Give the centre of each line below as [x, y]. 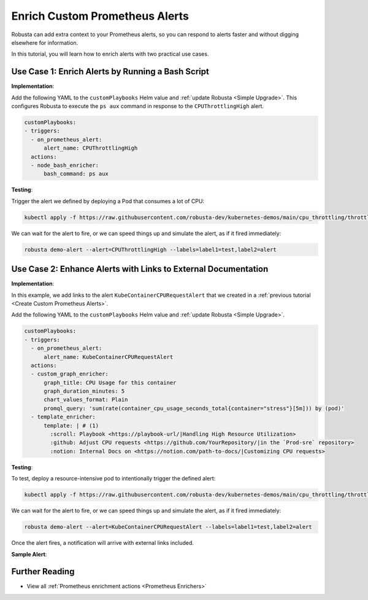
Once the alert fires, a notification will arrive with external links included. [103, 543]
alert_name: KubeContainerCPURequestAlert [109, 357]
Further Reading [43, 571]
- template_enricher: [63, 417]
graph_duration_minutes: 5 [84, 391]
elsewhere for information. [45, 42]
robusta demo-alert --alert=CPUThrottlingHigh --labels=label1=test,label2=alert [151, 249]
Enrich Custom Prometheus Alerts [100, 16]
